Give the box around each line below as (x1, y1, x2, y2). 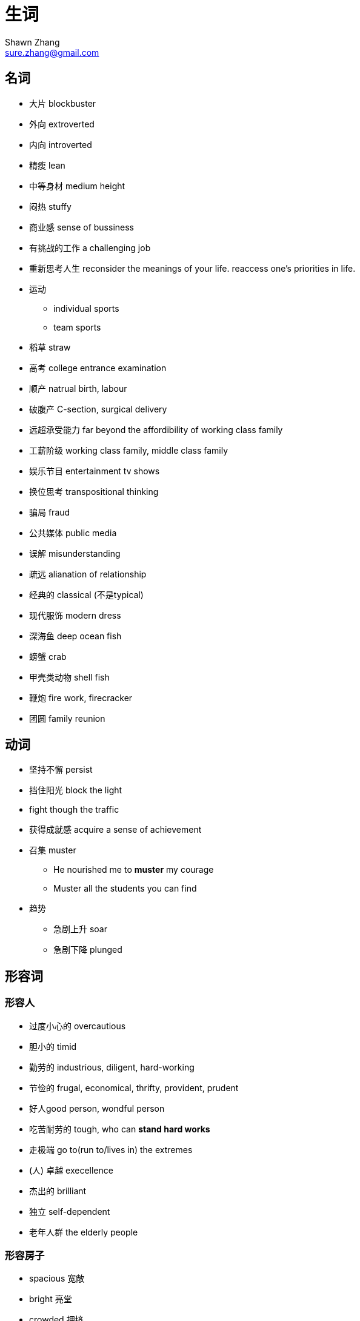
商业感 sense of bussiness (29, 221, 134, 232)
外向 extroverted (29, 118, 95, 129)
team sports (53, 321, 101, 332)
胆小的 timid (29, 1041, 77, 1052)
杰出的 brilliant (29, 1185, 87, 1196)
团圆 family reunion (29, 713, 105, 724)
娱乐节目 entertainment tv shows (29, 465, 160, 476)
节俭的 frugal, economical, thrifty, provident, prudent (29, 1082, 239, 1093)
